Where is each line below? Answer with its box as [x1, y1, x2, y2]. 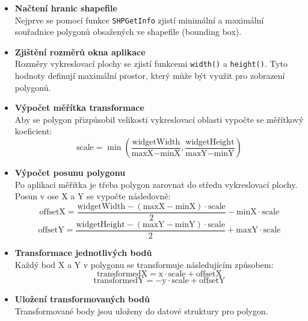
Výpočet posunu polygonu [14, 166, 126, 179]
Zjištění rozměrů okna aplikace [14, 45, 146, 58]
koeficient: [14, 125, 52, 137]
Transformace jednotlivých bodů [14, 246, 152, 258]
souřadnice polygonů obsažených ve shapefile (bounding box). [14, 25, 242, 38]
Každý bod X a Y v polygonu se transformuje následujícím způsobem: [14, 258, 274, 270]
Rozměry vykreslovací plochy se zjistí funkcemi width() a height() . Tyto [14, 57, 288, 70]
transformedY [93, 276, 144, 285]
